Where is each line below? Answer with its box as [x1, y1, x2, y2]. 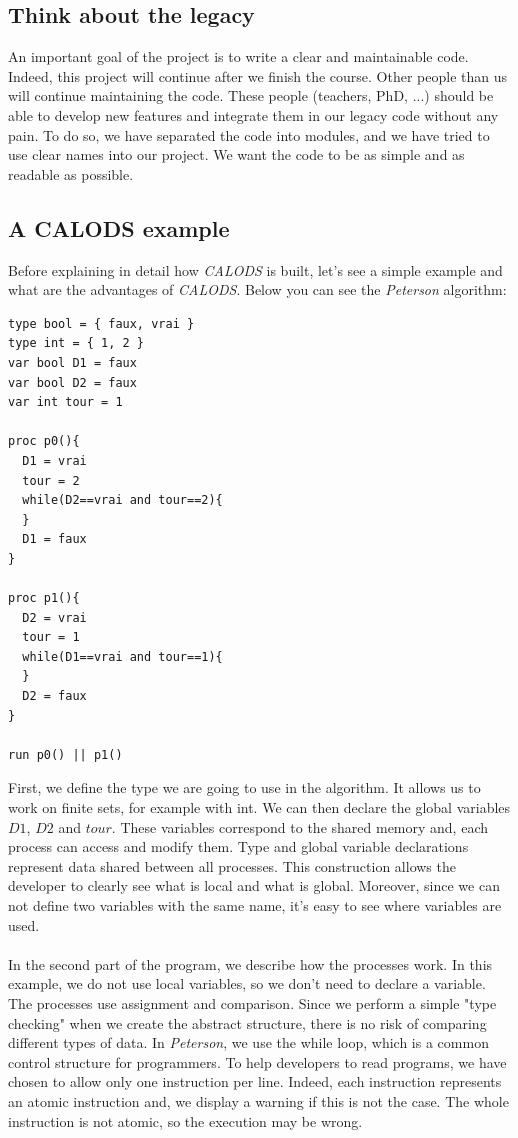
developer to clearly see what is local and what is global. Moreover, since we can [8, 875, 500, 896]
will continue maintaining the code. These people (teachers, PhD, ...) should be [8, 85, 494, 106]
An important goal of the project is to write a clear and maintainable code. [8, 46, 469, 67]
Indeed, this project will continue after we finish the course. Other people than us [8, 65, 508, 86]
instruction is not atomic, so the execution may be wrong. [8, 1110, 363, 1131]
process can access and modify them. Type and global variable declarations [8, 836, 469, 857]
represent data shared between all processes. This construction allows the [8, 855, 456, 876]
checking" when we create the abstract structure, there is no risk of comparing [8, 1012, 487, 1033]
